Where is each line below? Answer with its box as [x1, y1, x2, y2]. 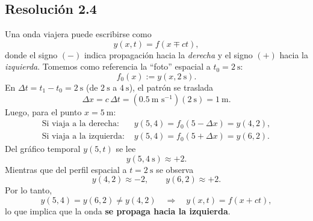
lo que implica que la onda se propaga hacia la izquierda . [5, 205, 231, 217]
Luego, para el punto [5, 105, 82, 118]
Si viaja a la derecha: [42, 120, 119, 129]
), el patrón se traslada [129, 80, 214, 93]
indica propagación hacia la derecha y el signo [84, 48, 253, 61]
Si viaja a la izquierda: [42, 132, 125, 141]
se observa [156, 163, 194, 175]
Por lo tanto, [5, 184, 52, 196]
